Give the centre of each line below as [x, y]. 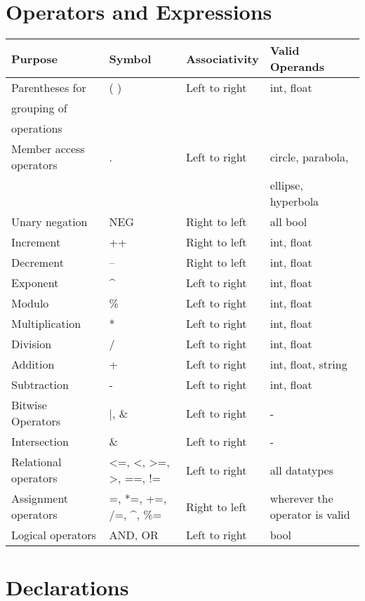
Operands [297, 67]
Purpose [35, 58]
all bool [288, 222]
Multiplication [46, 324]
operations [37, 128]
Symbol [130, 58]
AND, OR [134, 535]
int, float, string [308, 364]
